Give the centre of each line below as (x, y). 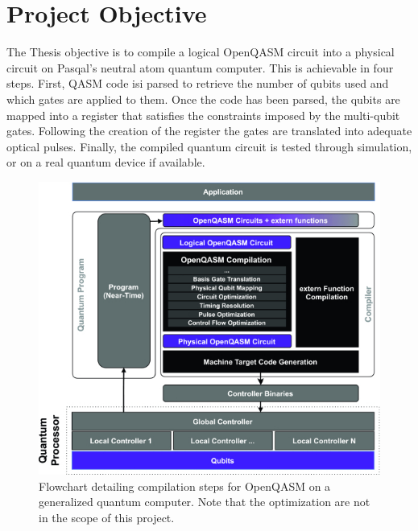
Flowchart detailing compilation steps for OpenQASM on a (185, 486)
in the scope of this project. (107, 517)
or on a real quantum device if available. (106, 162)
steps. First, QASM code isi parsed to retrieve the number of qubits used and (198, 83)
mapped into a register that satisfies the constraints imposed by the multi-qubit (203, 115)
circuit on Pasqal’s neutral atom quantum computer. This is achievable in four (200, 67)
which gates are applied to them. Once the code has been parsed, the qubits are (203, 99)
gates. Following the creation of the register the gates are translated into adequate (209, 131)
